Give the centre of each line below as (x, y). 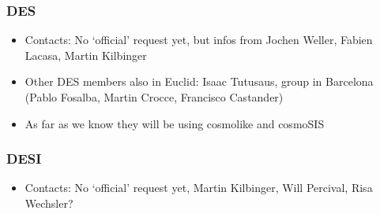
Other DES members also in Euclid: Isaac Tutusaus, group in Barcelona (199, 81)
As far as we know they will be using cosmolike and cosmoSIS (175, 123)
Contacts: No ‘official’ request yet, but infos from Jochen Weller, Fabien (199, 40)
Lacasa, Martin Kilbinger (86, 55)
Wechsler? (49, 203)
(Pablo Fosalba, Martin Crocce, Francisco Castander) (154, 97)
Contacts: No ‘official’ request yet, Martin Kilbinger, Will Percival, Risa (199, 188)
